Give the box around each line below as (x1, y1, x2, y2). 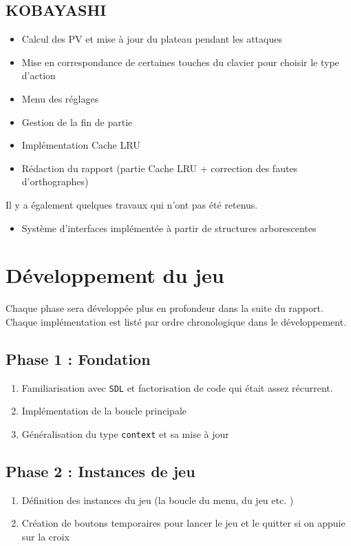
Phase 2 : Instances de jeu (6, 460, 195, 481)
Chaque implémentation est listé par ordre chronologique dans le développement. (6, 314, 347, 328)
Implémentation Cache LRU (21, 138, 140, 152)
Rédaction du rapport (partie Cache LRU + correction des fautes (21, 160, 298, 175)
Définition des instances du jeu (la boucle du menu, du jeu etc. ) (21, 492, 294, 507)
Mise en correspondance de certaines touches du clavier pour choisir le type (21, 54, 339, 69)
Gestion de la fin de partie (21, 114, 133, 129)
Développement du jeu (6, 261, 224, 289)
